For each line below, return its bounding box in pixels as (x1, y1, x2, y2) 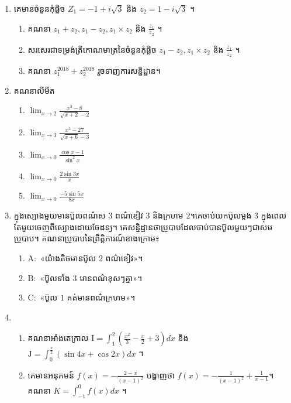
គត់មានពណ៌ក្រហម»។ (67, 291, 136, 303)
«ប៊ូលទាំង (40, 271, 70, 284)
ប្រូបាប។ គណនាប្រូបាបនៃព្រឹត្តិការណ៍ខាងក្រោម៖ (13, 232, 160, 244)
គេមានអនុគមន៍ (27, 368, 74, 381)
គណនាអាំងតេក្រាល (27, 332, 89, 344)
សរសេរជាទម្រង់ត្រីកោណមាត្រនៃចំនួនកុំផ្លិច (27, 43, 157, 55)
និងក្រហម (153, 209, 183, 221)
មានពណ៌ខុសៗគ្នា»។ (79, 271, 143, 284)
